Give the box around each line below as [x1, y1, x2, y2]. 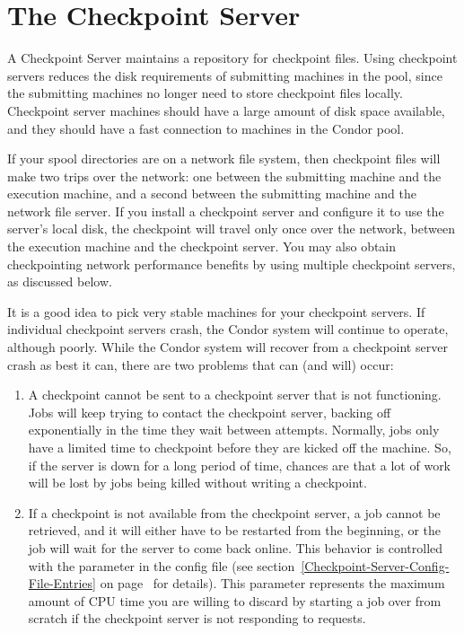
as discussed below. [7, 272, 112, 291]
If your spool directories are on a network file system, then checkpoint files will [7, 149, 441, 168]
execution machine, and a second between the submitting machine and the [7, 184, 416, 203]
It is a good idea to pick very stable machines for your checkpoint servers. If [7, 302, 425, 321]
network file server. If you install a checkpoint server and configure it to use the [7, 201, 444, 220]
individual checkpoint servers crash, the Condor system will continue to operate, [7, 320, 449, 338]
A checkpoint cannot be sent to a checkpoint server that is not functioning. [28, 385, 442, 404]
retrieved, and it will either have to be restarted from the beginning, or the [28, 521, 442, 540]
